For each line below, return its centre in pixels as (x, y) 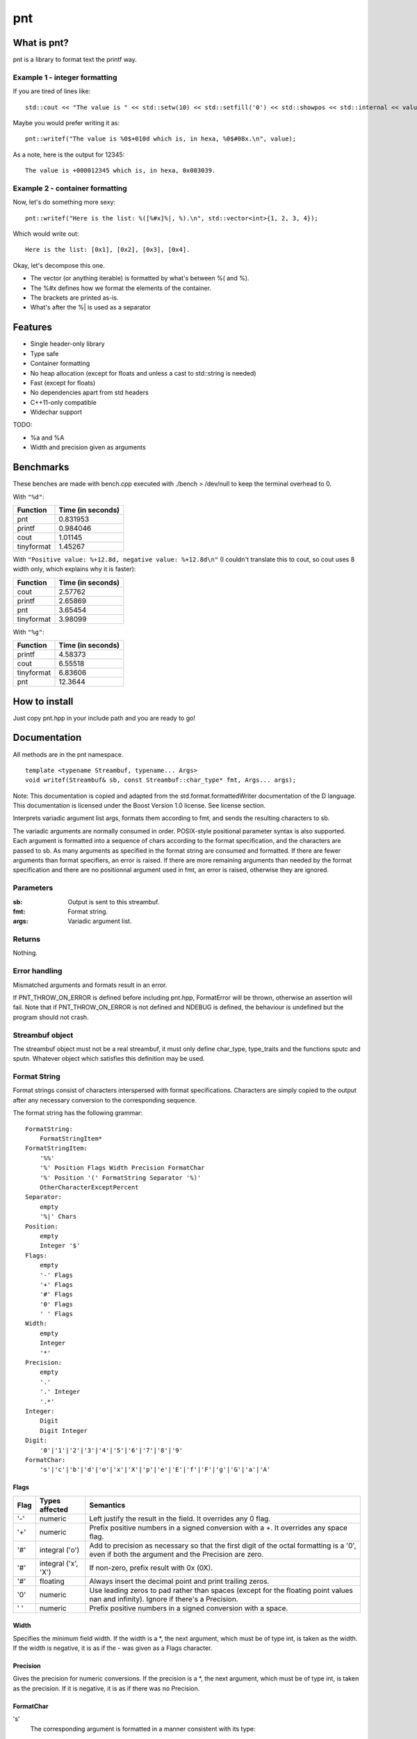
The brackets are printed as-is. (74, 298)
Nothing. (25, 953)
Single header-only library (67, 344)
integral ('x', (59, 1563)
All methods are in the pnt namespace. (68, 754)
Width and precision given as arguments (88, 447)
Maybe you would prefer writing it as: (66, 122)
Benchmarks (41, 467)
